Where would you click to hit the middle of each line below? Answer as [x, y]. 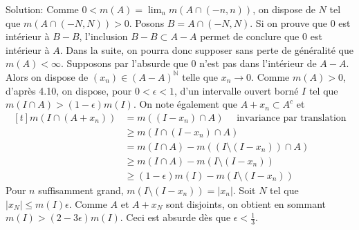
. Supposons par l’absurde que [124, 63]
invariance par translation [292, 118]
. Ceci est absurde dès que [175, 217]
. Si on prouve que [288, 22]
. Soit [244, 190]
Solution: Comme [42, 9]
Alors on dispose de [47, 76]
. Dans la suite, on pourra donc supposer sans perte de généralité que [206, 49]
